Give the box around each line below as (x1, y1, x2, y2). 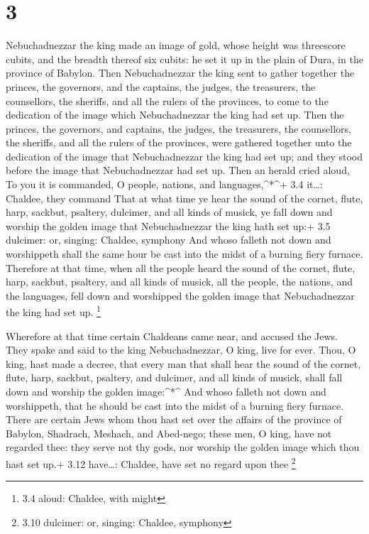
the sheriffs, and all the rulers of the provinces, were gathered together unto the (6, 135, 352, 150)
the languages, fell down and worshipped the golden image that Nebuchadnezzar (6, 288, 355, 303)
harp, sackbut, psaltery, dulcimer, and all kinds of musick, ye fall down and (6, 205, 333, 219)
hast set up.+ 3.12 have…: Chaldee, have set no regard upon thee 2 (6, 454, 296, 471)
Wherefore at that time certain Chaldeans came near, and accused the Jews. (6, 328, 338, 343)
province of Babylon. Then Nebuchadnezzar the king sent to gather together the (6, 65, 355, 80)
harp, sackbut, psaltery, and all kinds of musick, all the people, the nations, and (6, 274, 353, 289)
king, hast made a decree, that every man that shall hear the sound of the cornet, (6, 356, 361, 371)
